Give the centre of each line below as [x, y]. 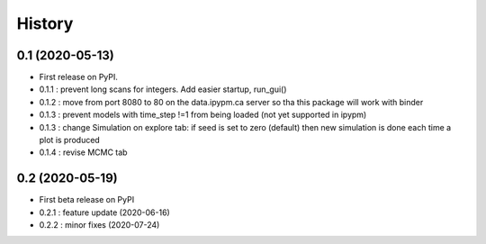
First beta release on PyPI [87, 200]
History [45, 23]
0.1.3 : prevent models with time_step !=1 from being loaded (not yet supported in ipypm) [203, 115]
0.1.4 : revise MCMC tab [83, 152]
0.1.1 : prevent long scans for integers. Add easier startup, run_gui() [163, 89]
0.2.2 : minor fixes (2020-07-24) [99, 225]
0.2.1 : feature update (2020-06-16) [104, 212]
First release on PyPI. [79, 77]
